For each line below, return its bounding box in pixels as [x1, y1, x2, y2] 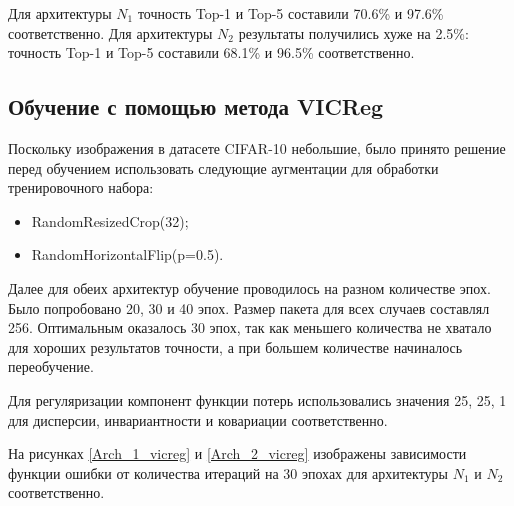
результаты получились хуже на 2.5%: [238, 22, 469, 43]
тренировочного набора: [8, 177, 154, 198]
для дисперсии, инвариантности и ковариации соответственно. [8, 409, 388, 430]
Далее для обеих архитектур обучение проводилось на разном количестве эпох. [8, 277, 491, 298]
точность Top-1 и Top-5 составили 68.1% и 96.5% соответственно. [8, 42, 415, 63]
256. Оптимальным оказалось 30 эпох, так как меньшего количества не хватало [8, 317, 492, 338]
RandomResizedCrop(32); [31, 210, 189, 231]
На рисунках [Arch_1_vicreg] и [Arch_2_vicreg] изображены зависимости [8, 443, 467, 464]
